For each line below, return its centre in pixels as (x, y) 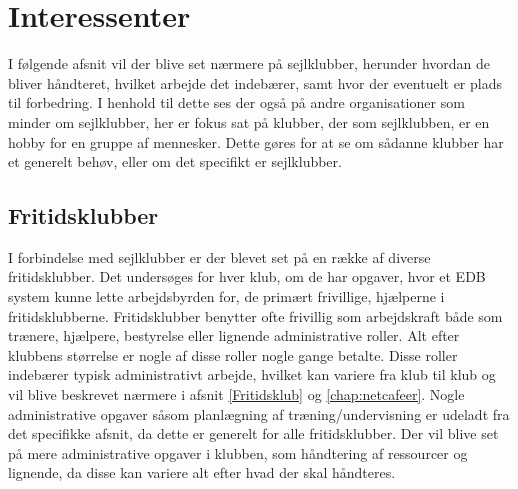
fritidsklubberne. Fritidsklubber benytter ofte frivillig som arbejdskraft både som (255, 315)
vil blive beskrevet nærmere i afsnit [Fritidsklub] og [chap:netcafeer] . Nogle (236, 394)
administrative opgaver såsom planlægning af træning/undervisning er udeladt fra (259, 413)
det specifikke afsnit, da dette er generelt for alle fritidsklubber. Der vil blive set (253, 433)
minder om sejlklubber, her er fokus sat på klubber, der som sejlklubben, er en (249, 121)
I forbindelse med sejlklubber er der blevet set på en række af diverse (219, 256)
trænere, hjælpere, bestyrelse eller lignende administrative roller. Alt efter (234, 335)
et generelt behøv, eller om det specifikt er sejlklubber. (175, 161)
